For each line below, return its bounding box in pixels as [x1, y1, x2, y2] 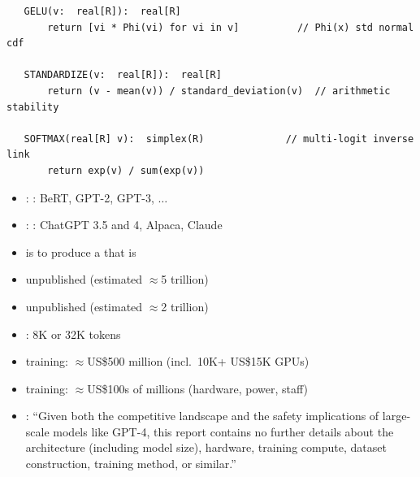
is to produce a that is [25, 243, 136, 260]
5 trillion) [161, 271, 209, 288]
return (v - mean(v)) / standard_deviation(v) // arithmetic [47, 85, 391, 97]
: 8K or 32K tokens [25, 325, 121, 342]
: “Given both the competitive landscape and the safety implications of [25, 407, 379, 424]
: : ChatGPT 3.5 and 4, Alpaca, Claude [25, 216, 223, 233]
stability [6, 101, 59, 113]
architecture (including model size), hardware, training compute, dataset [25, 439, 387, 456]
